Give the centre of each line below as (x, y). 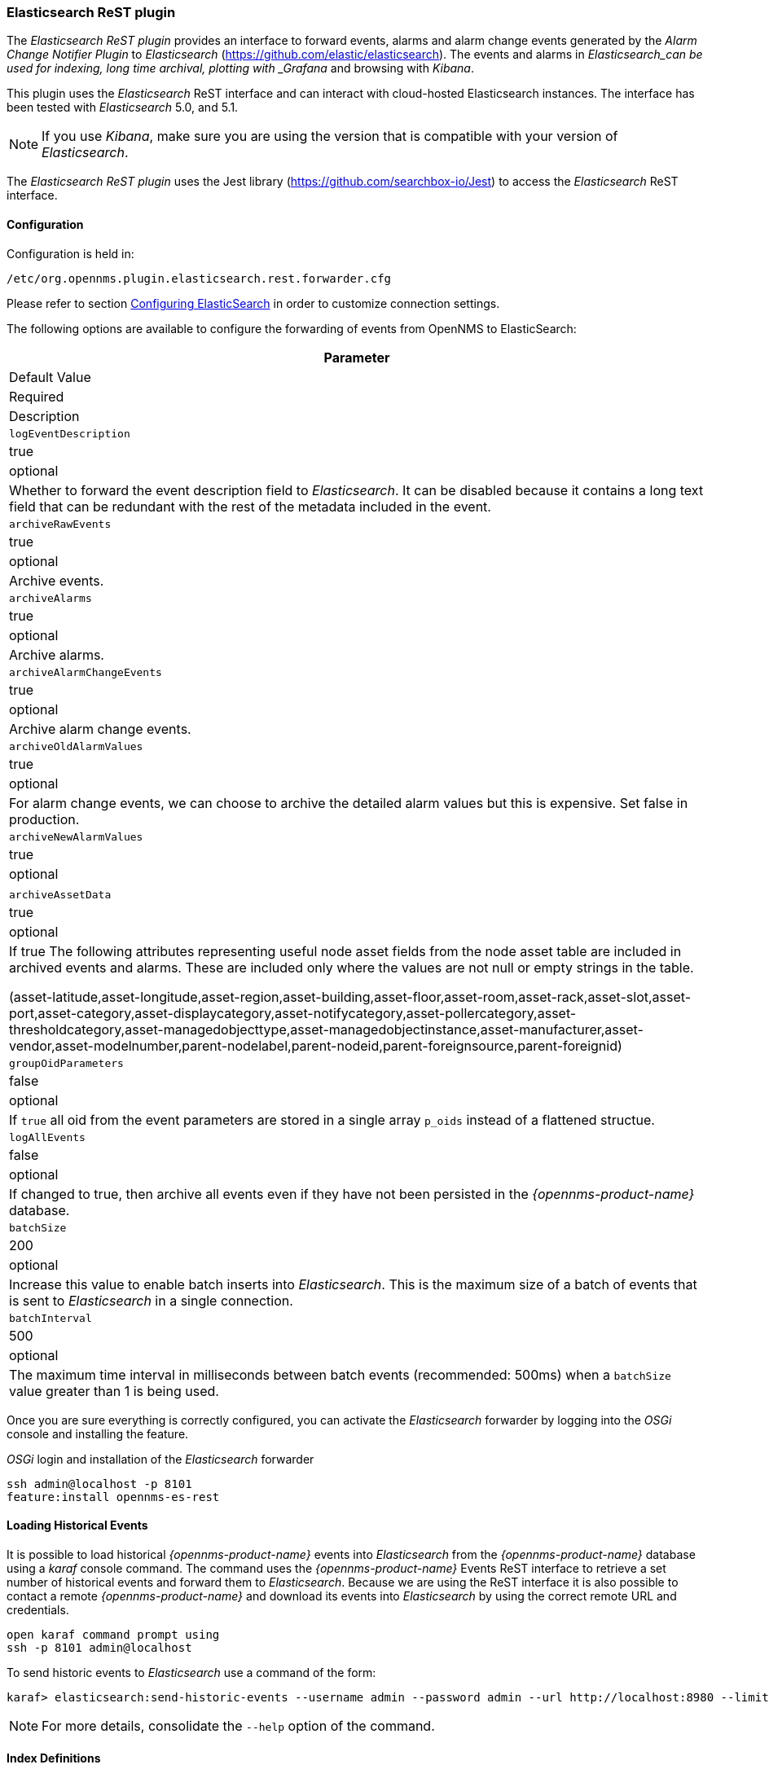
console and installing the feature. (98, 1433)
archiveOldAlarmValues (76, 746)
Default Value (50, 377)
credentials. (38, 1609)
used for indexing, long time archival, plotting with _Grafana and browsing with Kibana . (240, 68)
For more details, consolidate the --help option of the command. (238, 1725)
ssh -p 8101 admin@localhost (99, 1647)
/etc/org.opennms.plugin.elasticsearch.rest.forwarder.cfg (199, 278)
